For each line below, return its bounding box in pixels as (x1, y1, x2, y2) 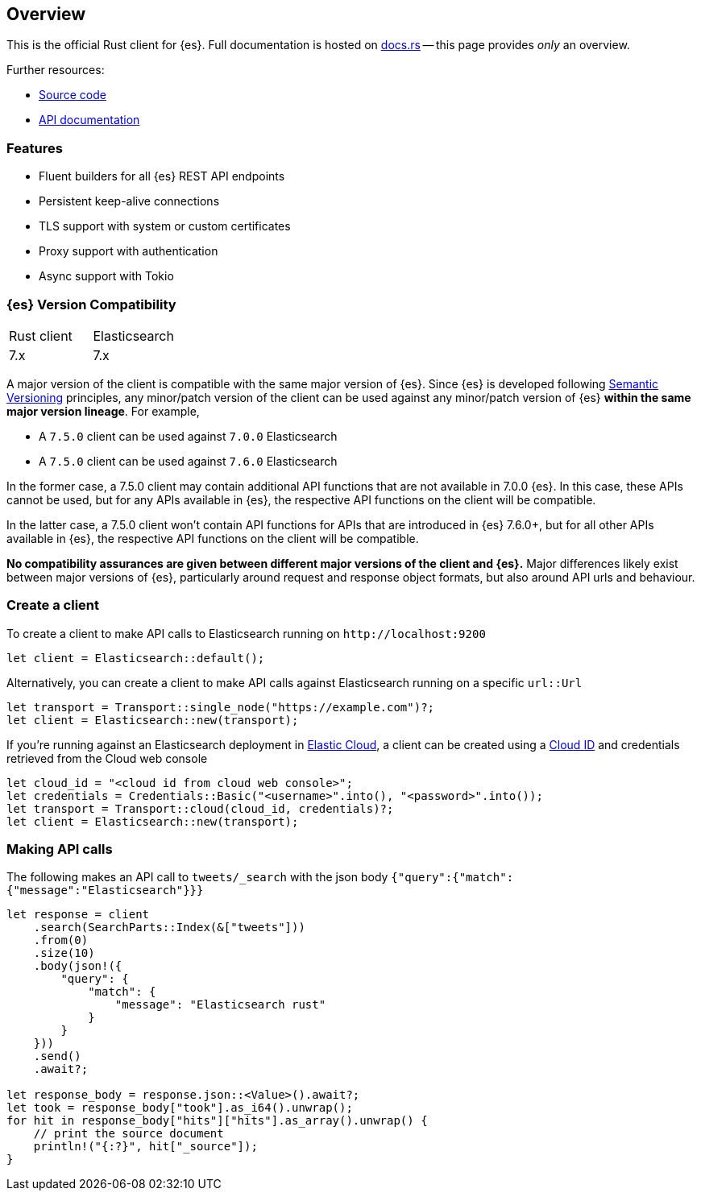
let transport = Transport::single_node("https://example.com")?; (6, 700, 435, 714)
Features (6, 139, 63, 156)
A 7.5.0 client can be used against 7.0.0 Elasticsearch (39, 429, 338, 443)
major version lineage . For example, (6, 404, 200, 418)
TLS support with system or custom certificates (39, 219, 291, 234)
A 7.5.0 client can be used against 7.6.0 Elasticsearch (39, 454, 338, 468)
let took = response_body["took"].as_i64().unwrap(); (6, 1101, 353, 1115)
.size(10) (33, 946, 95, 960)
